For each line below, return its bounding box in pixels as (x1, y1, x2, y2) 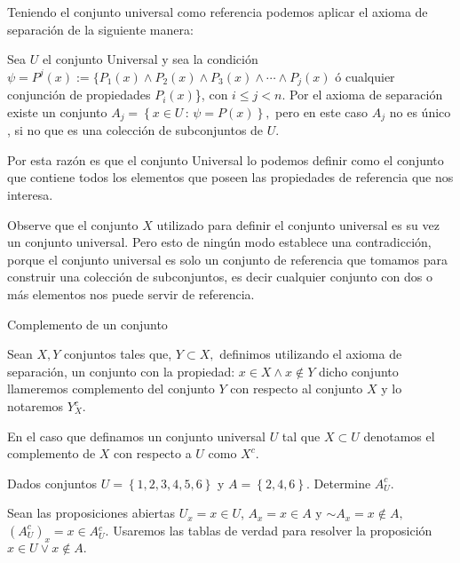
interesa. (7, 186, 53, 204)
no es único (389, 102, 451, 121)
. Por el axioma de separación (282, 85, 443, 104)
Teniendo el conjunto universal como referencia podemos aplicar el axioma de (7, 3, 428, 20)
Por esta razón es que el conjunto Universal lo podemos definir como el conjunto (7, 150, 444, 169)
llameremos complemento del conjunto (7, 379, 215, 398)
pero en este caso (275, 102, 369, 121)
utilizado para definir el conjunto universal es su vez (156, 215, 440, 234)
